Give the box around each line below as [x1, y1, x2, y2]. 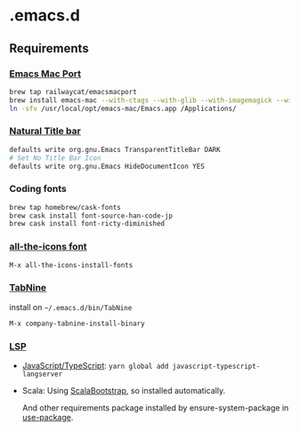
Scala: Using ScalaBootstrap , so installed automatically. [21, 385, 226, 395]
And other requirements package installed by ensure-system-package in [21, 402, 289, 413]
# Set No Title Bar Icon [9, 153, 101, 163]
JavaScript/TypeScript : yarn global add [21, 360, 169, 371]
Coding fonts [9, 183, 67, 196]
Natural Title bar [9, 125, 82, 138]
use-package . [21, 411, 74, 422]
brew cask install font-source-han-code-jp [9, 211, 174, 220]
